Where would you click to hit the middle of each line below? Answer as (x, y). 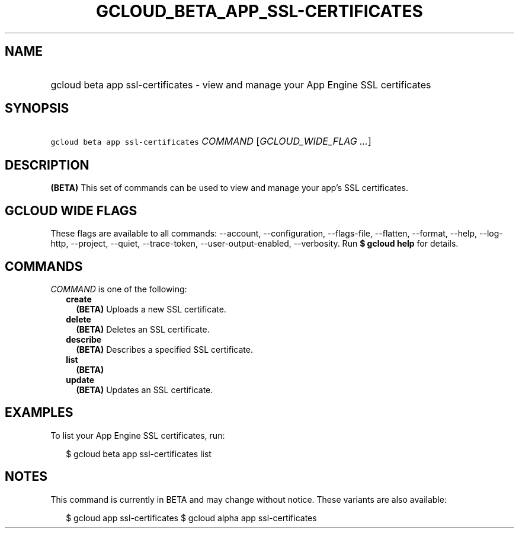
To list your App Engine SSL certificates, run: (138, 435)
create (79, 299)
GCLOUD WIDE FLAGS (71, 210)
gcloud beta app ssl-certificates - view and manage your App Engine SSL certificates (241, 84)
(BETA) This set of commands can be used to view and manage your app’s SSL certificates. (229, 188)
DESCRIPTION (47, 165)
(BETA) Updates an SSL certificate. (145, 390)
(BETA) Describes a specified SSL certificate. (164, 349)
